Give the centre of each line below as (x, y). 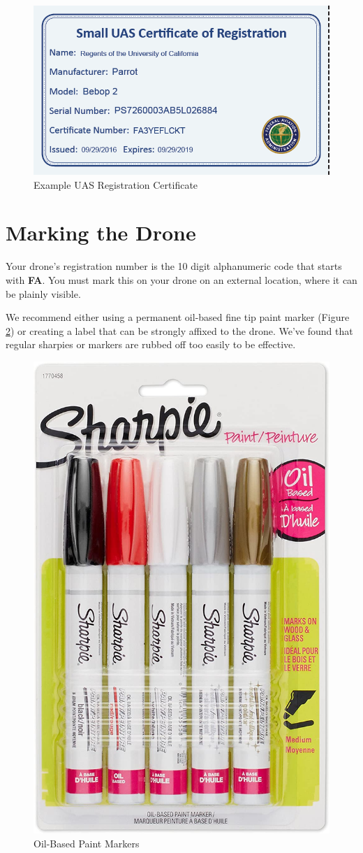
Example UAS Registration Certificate (116, 184)
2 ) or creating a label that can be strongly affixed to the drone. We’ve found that (179, 330)
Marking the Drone (101, 232)
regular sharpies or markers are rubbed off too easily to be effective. (151, 344)
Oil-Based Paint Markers (87, 843)
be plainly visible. (43, 293)
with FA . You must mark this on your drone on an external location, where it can (181, 279)
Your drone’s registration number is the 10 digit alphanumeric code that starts (174, 266)
